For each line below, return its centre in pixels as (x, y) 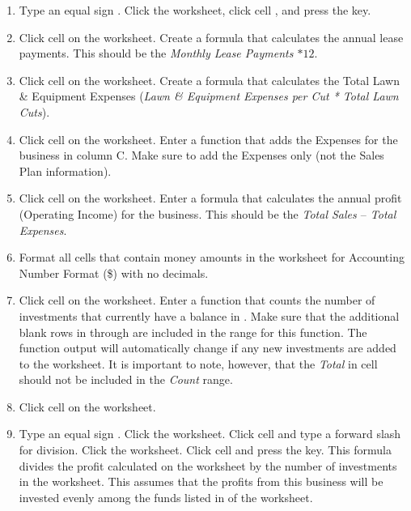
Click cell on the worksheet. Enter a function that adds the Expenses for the (208, 139)
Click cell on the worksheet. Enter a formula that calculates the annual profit (210, 198)
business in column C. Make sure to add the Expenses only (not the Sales (201, 155)
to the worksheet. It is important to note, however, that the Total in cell (198, 363)
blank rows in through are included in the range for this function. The (193, 332)
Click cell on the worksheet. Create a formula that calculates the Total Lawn (209, 80)
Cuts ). (34, 111)
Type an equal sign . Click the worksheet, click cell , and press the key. (195, 10)
